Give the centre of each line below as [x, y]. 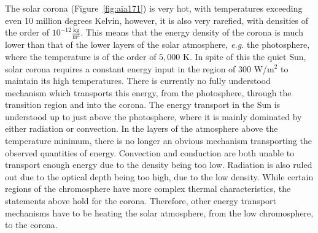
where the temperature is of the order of [81, 56]
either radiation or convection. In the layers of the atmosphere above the [142, 128]
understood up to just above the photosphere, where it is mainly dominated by [153, 116]
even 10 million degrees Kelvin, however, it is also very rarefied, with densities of [157, 20]
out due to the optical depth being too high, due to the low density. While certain [159, 176]
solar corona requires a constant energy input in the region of [120, 68]
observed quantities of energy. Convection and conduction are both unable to [150, 152]
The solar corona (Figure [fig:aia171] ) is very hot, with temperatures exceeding [154, 8]
